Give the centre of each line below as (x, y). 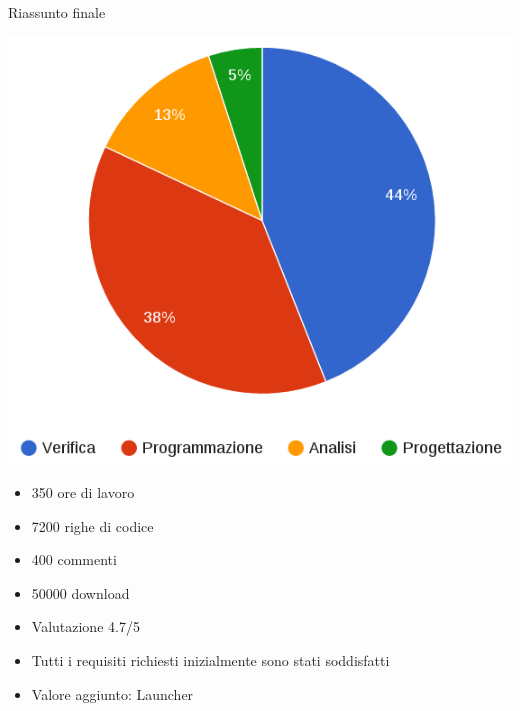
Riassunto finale (57, 12)
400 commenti (74, 559)
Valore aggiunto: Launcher (112, 693)
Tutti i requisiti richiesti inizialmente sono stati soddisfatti (210, 659)
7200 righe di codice (92, 525)
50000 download (80, 592)
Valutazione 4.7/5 (85, 626)
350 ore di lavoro (83, 491)
